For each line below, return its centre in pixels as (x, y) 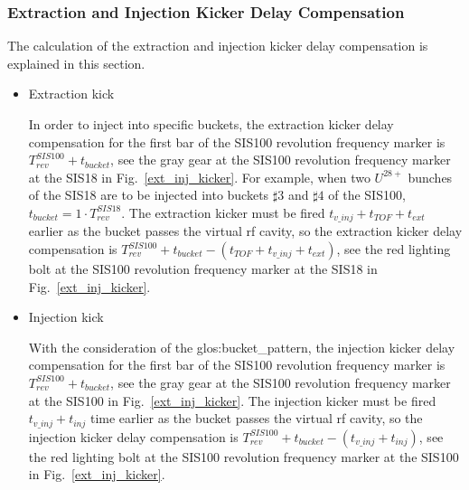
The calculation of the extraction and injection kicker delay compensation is (218, 46)
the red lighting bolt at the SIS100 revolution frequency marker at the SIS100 (244, 456)
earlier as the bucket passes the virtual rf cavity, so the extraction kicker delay (245, 231)
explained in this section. (76, 63)
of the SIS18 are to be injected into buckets (149, 195)
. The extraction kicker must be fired (223, 212)
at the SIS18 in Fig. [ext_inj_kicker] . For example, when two (199, 177)
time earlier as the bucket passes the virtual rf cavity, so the (256, 418)
